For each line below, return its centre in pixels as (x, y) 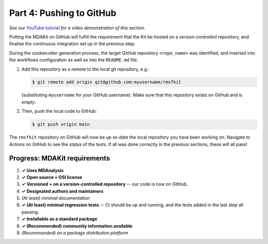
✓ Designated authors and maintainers (63, 191)
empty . (29, 102)
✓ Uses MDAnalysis (43, 170)
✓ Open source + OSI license (52, 177)
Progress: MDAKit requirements (60, 158)
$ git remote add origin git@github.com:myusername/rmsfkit (107, 82)
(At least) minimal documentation (56, 198)
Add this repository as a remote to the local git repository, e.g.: (86, 69)
